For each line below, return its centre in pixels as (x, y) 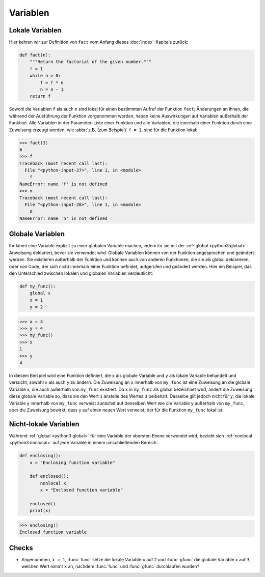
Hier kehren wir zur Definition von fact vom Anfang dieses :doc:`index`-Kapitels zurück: (99, 42)
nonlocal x (53, 483)
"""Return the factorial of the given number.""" (91, 62)
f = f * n (52, 83)
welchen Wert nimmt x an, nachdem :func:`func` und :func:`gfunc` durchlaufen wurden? (110, 566)
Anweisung (20, 253)
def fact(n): (35, 55)
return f (40, 96)
